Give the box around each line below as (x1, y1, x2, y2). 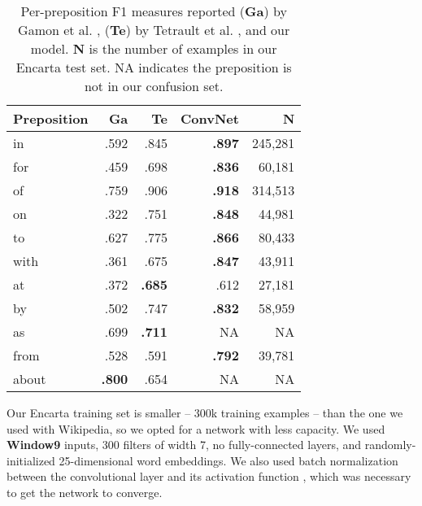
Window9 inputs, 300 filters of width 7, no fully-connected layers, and (7, 436, 362, 453)
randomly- (364, 436, 416, 453)
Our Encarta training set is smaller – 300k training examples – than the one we (7, 404, 403, 421)
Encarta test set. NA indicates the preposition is (15, 58, 292, 76)
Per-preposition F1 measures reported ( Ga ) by (20, 2, 287, 20)
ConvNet (181, 109, 239, 128)
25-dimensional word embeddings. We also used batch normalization (59, 451, 398, 469)
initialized (7, 451, 55, 469)
